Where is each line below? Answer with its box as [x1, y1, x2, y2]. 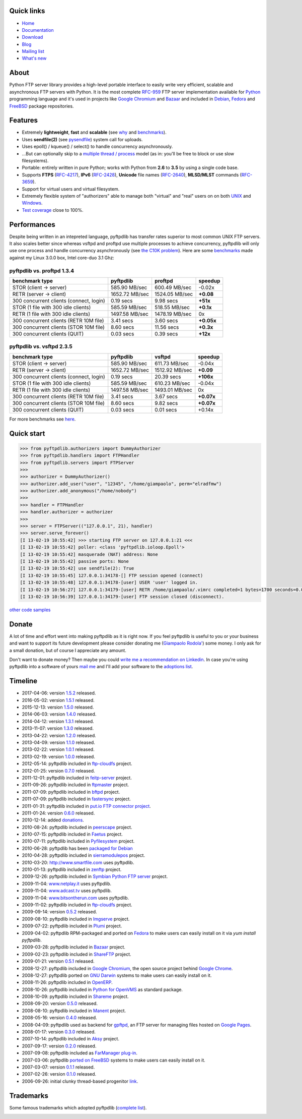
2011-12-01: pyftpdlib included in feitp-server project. [22, 775, 132, 781]
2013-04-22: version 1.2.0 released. [22, 732, 97, 738]
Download [22, 34, 43, 40]
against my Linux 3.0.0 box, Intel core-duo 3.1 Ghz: [9, 255, 114, 261]
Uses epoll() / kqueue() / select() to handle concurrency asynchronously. [22, 144, 173, 150]
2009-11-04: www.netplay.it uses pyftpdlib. [22, 880, 112, 887]
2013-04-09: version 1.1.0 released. [22, 739, 95, 746]
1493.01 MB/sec [154, 386, 193, 393]
